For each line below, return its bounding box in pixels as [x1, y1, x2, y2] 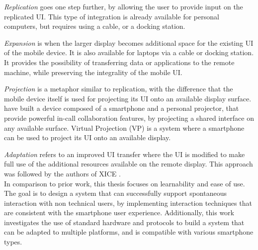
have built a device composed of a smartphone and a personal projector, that [4, 103, 239, 113]
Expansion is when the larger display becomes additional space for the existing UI [4, 37, 254, 48]
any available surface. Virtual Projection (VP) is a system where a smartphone [4, 122, 245, 133]
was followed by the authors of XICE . [4, 168, 121, 178]
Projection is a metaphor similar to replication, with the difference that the [4, 83, 233, 94]
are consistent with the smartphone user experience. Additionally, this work [4, 207, 234, 218]
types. [4, 237, 22, 247]
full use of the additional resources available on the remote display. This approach [4, 159, 253, 169]
